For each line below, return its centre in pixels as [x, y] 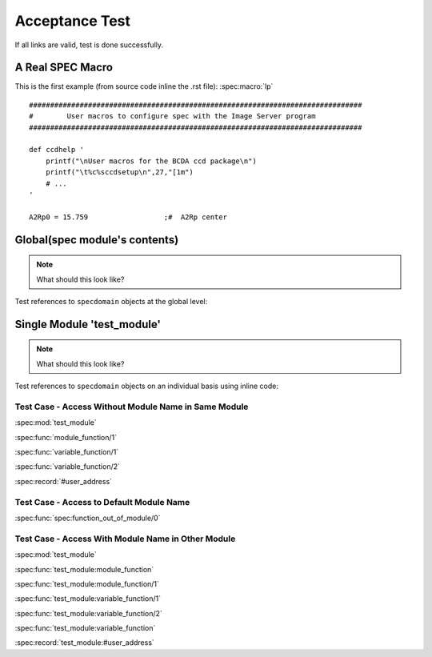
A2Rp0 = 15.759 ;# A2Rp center [128, 217]
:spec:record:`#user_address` [63, 481]
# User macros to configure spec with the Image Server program [172, 116]
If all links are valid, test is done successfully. [89, 45]
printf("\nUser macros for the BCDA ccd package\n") [151, 161]
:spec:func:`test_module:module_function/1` [87, 583]
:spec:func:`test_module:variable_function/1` [88, 599]
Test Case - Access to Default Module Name [102, 502]
